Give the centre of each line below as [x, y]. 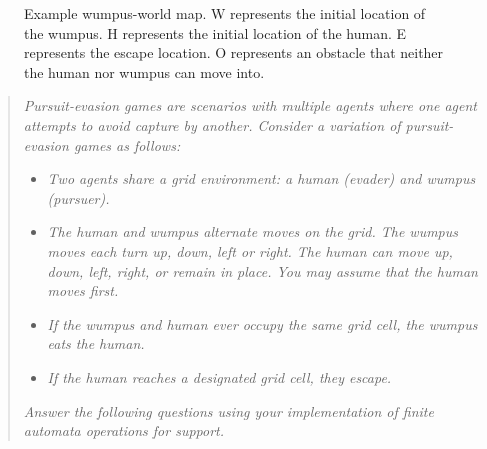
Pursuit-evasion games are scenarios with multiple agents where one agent [250, 105]
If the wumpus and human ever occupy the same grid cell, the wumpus [262, 323]
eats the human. [96, 343]
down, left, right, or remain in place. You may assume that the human [262, 270]
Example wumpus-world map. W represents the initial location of [225, 13]
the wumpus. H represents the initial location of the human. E [215, 32]
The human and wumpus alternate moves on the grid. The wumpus [253, 231]
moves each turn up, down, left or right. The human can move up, [250, 250]
